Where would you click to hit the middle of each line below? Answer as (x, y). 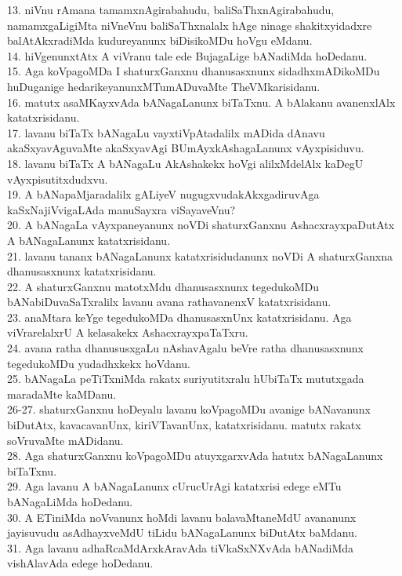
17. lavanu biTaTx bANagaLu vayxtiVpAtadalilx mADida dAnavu (166, 132)
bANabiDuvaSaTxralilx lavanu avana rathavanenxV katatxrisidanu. (169, 302)
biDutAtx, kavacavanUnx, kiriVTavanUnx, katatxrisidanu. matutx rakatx (184, 425)
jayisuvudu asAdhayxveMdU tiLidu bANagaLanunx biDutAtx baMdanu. (182, 532)
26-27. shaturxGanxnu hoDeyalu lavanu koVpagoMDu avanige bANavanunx (189, 409)
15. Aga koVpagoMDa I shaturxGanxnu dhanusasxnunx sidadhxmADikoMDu (194, 71)
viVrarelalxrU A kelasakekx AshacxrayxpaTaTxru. (128, 332)
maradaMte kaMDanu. (62, 394)
